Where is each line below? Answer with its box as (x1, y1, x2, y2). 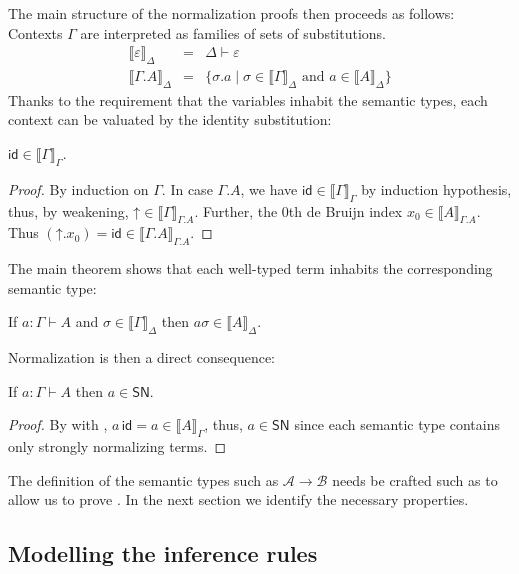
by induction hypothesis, (361, 178, 512, 199)
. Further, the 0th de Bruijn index (194, 200, 403, 221)
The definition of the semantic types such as (8, 469, 279, 490)
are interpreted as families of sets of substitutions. (80, 22, 387, 43)
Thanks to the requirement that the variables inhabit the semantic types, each (8, 89, 488, 110)
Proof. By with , (8, 414, 108, 435)
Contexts (8, 22, 63, 43)
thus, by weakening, (8, 200, 129, 221)
